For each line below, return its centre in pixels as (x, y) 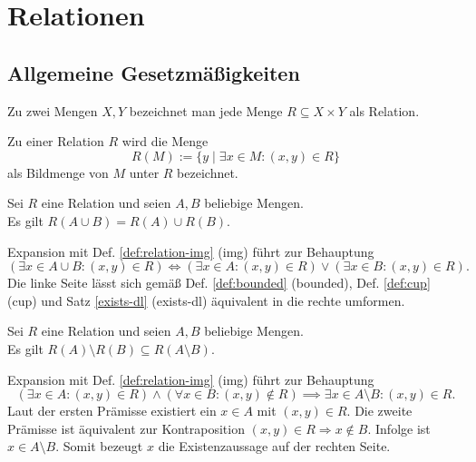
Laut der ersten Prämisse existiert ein (112, 411)
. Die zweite (379, 411)
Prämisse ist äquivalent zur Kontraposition (126, 428)
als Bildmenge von (58, 172)
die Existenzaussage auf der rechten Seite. (274, 446)
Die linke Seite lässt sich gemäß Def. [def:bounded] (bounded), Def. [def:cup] (219, 283)
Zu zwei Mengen (53, 110)
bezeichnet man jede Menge (206, 110)
